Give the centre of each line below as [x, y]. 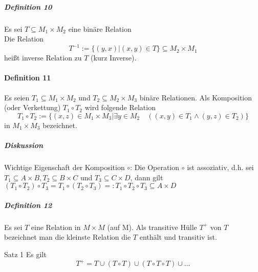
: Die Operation [155, 167]
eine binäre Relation [100, 28]
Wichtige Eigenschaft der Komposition [64, 167]
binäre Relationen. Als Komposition [196, 97]
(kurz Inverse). [114, 58]
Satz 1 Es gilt [25, 254]
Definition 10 [28, 6]
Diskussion [24, 145]
